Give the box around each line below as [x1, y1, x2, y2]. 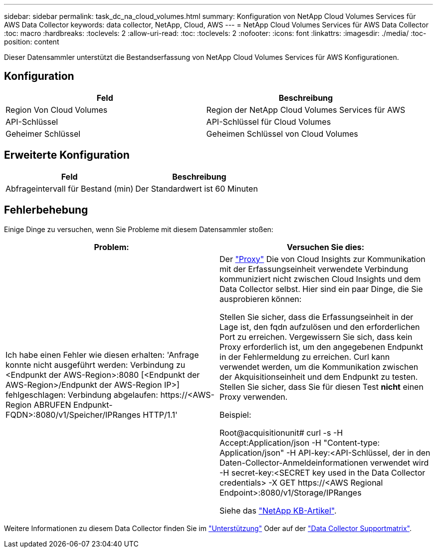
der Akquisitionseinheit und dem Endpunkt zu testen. [219, 371, 418, 382]
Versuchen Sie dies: [287, 242, 364, 252]
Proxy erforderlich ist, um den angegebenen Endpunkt [219, 341, 423, 352]
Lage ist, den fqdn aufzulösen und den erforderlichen [219, 321, 420, 332]
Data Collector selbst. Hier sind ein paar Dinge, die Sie [219, 283, 423, 294]
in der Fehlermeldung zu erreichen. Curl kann [219, 351, 390, 362]
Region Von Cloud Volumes [5, 104, 108, 115]
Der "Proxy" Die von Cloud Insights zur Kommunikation [219, 254, 426, 264]
